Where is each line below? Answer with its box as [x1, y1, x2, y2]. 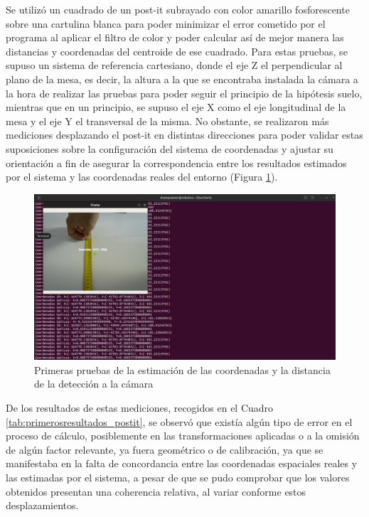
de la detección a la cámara [34, 376, 154, 391]
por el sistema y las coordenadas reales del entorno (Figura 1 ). [6, 169, 278, 184]
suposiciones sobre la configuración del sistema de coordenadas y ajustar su [6, 141, 333, 156]
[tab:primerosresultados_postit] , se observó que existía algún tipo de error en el [6, 414, 353, 429]
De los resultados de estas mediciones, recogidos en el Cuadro [6, 400, 274, 415]
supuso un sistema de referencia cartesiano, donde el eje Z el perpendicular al [6, 58, 343, 73]
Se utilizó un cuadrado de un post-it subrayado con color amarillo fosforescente [6, 2, 350, 16]
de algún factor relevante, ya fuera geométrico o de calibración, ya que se [6, 442, 323, 457]
